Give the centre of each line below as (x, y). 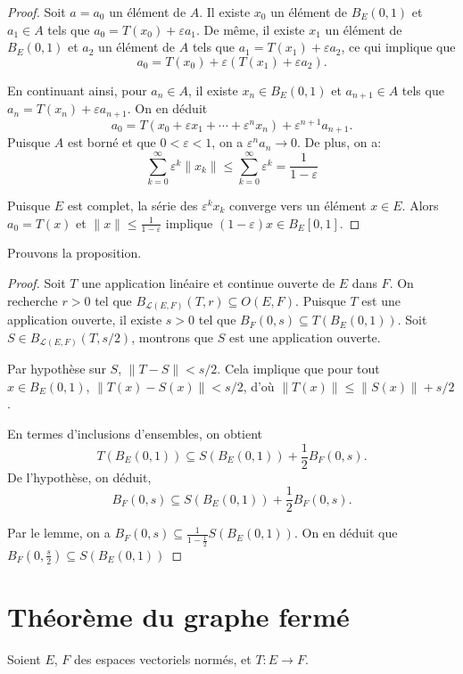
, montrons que (173, 337)
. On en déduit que (346, 533)
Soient (24, 658)
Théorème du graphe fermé (178, 616)
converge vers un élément (298, 205)
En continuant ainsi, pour (77, 90)
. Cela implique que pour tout (298, 369)
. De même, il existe (251, 29)
